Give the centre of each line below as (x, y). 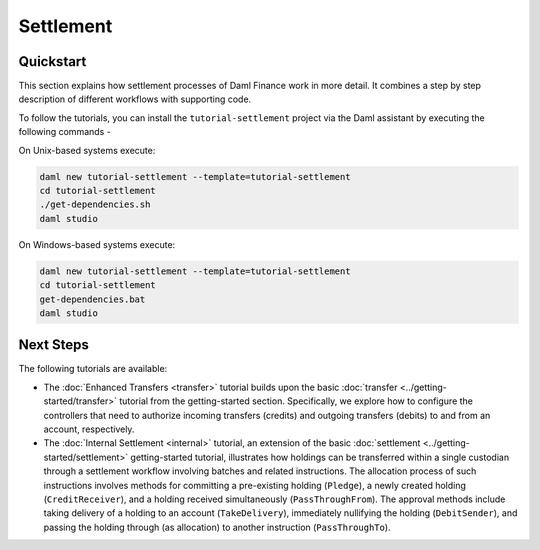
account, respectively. (89, 429)
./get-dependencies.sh (95, 204)
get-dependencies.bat (92, 299)
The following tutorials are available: (93, 369)
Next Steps (53, 345)
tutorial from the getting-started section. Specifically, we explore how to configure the (296, 401)
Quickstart (52, 61)
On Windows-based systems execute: (97, 244)
